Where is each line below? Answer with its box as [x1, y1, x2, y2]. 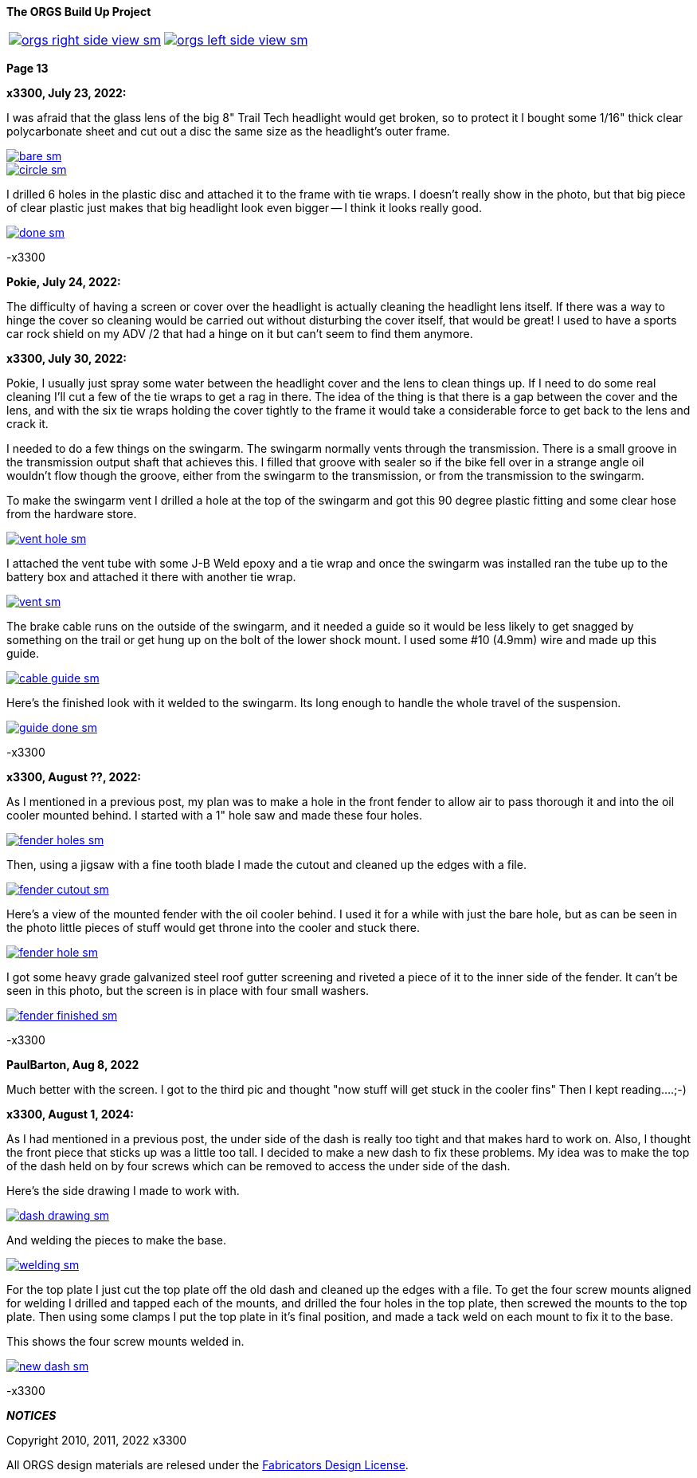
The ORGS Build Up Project [6, 5, 151, 18]
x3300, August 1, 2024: [6, 1107, 134, 1121]
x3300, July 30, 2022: [6, 352, 127, 365]
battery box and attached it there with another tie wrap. [6, 570, 296, 584]
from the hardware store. [6, 507, 137, 521]
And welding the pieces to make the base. [6, 1233, 227, 1247]
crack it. [6, 417, 49, 430]
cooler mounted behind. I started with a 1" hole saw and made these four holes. [6, 808, 422, 822]
